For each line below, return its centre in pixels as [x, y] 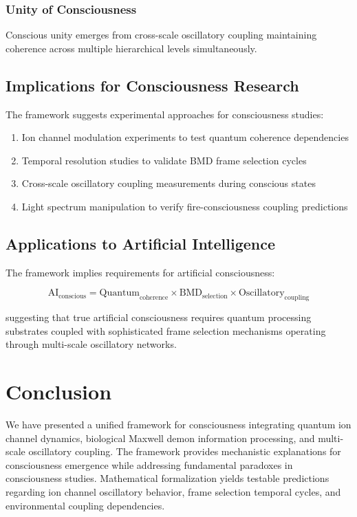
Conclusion [59, 392]
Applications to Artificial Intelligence [141, 243]
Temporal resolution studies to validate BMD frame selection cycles [164, 160]
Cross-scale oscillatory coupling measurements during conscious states [169, 183]
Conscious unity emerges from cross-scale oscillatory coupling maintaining [161, 35]
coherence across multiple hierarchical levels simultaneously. [131, 48]
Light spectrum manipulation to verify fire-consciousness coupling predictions [185, 206]
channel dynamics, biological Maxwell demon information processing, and [160, 438]
